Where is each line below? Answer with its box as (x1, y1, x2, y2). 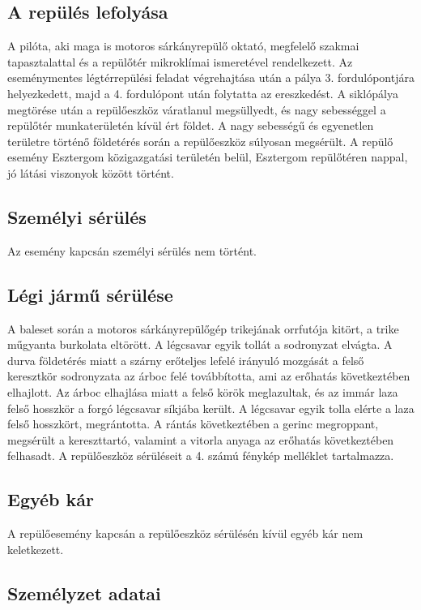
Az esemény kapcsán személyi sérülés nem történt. (7, 242, 257, 259)
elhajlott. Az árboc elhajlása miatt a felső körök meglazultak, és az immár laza (7, 383, 398, 400)
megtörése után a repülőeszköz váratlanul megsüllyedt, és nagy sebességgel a (7, 101, 386, 118)
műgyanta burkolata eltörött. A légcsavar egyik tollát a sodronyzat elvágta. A (7, 336, 393, 353)
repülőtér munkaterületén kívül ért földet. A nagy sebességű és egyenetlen (7, 117, 374, 134)
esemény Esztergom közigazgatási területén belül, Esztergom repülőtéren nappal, (7, 148, 408, 165)
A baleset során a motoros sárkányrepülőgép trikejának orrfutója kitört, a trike (7, 320, 399, 337)
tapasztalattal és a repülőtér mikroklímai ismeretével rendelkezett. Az (7, 53, 353, 70)
